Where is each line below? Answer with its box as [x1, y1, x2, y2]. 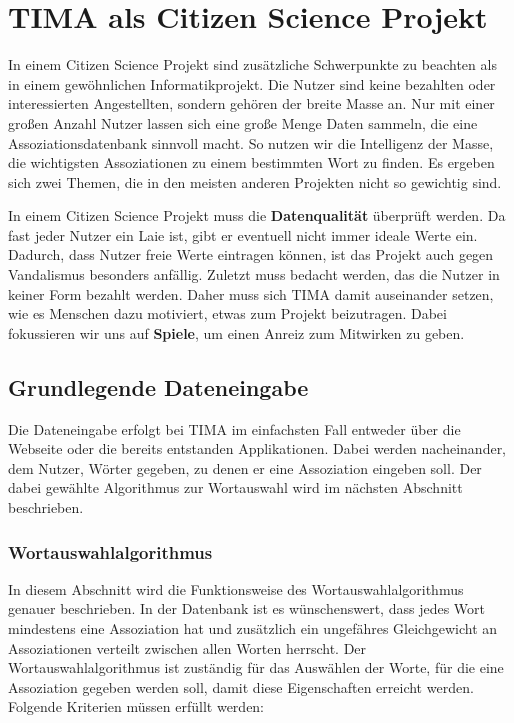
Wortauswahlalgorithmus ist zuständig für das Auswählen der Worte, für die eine [8, 657, 504, 678]
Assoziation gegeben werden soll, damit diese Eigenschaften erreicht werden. [8, 676, 474, 697]
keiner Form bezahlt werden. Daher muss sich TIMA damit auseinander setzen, [8, 283, 494, 304]
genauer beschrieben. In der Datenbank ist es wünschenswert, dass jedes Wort [8, 598, 485, 619]
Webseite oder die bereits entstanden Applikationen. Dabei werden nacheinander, [8, 438, 507, 459]
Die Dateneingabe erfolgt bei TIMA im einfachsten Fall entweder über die [8, 418, 461, 439]
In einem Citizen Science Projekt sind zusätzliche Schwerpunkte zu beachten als [8, 54, 497, 75]
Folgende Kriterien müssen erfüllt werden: [8, 696, 265, 717]
